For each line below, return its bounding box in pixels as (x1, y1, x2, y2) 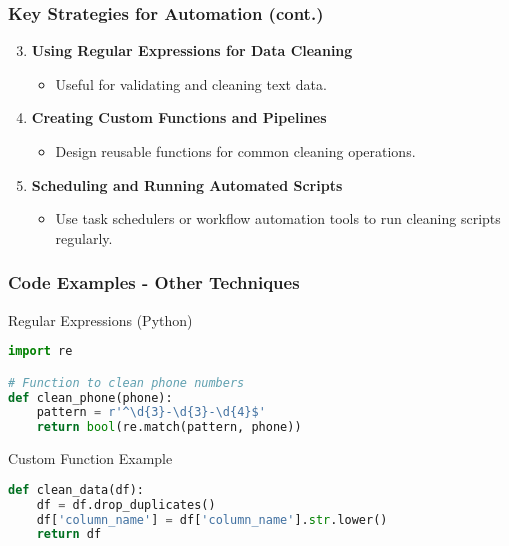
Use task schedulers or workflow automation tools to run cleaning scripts (55, 208, 501, 229)
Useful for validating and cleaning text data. (55, 73, 327, 94)
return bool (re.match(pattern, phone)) (36, 420, 302, 435)
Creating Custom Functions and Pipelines (31, 107, 327, 128)
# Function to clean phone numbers (8, 375, 245, 390)
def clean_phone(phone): (8, 390, 173, 405)
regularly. (55, 227, 113, 248)
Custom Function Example (8, 448, 173, 469)
